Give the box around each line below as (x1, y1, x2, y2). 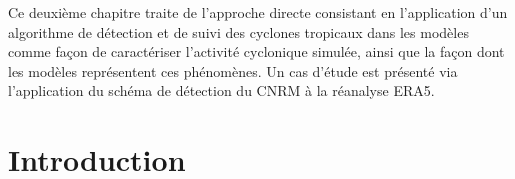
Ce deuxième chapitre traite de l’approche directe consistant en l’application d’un (8, 2, 508, 22)
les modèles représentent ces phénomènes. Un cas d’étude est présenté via (8, 60, 458, 81)
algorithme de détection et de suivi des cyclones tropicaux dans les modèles (8, 21, 469, 42)
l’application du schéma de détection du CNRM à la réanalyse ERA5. (8, 80, 435, 101)
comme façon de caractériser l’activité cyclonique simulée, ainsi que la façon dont (8, 41, 505, 62)
